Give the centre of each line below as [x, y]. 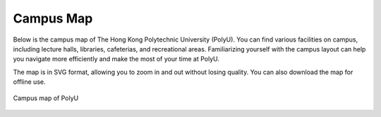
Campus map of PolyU [46, 98]
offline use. [29, 82]
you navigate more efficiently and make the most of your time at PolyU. [116, 59]
